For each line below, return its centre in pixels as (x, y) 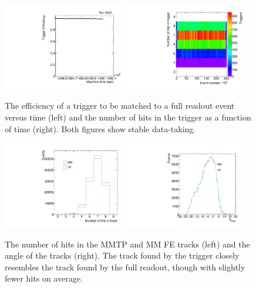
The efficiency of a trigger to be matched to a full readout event (120, 106)
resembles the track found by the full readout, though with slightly (125, 267)
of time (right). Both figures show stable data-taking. (100, 128)
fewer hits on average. (44, 278)
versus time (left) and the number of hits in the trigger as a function (128, 117)
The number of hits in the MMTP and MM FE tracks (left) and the (127, 244)
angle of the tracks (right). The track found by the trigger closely (122, 255)
